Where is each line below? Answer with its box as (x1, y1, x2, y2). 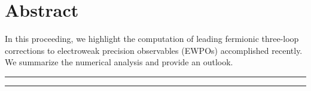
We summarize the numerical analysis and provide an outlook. (5, 56, 233, 68)
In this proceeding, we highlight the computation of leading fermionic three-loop (5, 32, 299, 45)
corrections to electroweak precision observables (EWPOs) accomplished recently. (5, 44, 303, 56)
